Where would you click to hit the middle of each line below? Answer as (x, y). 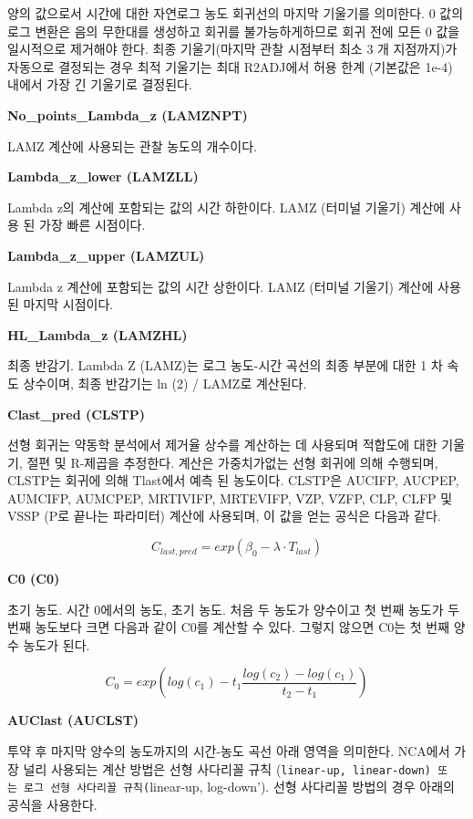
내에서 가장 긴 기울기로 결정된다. (100, 84)
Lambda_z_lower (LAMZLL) (103, 176)
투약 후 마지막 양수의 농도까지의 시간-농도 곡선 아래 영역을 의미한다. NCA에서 (229, 751)
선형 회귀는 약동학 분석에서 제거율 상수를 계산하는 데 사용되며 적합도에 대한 (222, 445)
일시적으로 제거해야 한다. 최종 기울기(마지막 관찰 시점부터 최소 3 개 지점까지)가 (232, 49)
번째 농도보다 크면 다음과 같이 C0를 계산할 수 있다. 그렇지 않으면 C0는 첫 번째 (229, 627)
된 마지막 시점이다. (61, 304)
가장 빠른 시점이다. (93, 225)
